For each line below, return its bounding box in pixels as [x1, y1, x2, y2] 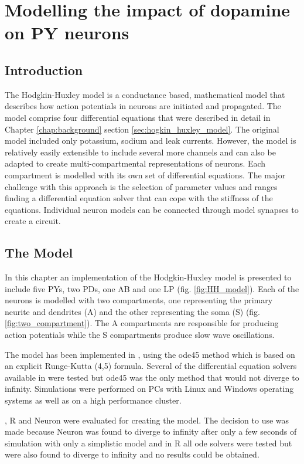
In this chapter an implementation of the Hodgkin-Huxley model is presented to [5, 271, 292, 283]
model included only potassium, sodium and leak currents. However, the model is [5, 134, 296, 147]
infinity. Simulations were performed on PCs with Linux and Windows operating [5, 382, 294, 395]
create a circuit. [5, 215, 61, 227]
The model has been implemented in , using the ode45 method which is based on [5, 348, 295, 360]
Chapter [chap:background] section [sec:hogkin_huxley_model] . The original [5, 123, 279, 135]
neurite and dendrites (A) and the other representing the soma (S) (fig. [5, 305, 261, 317]
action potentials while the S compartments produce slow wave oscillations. [5, 328, 275, 341]
